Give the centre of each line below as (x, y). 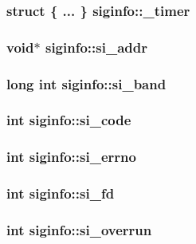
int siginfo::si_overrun (79, 229)
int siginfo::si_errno (71, 157)
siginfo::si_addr (96, 47)
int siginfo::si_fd (61, 193)
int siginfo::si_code (69, 120)
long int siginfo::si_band (86, 83)
